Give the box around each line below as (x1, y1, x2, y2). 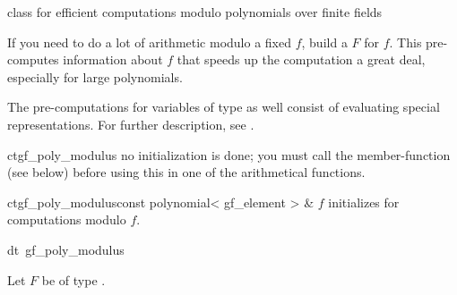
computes (7, 50, 59, 69)
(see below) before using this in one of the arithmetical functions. (7, 163, 366, 181)
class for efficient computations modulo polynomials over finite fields (7, 3, 383, 21)
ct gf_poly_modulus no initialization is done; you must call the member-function (7, 145, 451, 164)
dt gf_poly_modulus (7, 240, 125, 258)
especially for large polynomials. (7, 67, 183, 86)
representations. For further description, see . (7, 114, 254, 133)
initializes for (328, 192, 400, 211)
